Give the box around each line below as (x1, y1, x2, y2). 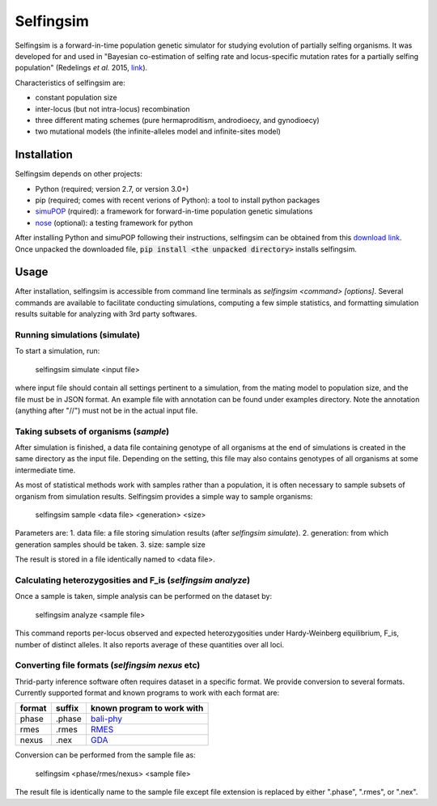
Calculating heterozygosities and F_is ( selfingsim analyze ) (15, 575, 251, 586)
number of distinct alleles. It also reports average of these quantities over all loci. (15, 639, 285, 649)
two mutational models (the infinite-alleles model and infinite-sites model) (35, 126, 281, 137)
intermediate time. (15, 465, 76, 475)
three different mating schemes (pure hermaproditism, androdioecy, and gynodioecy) (35, 115, 320, 125)
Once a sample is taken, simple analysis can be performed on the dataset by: (15, 592, 273, 601)
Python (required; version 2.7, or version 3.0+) (35, 184, 189, 193)
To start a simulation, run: (15, 346, 100, 356)
